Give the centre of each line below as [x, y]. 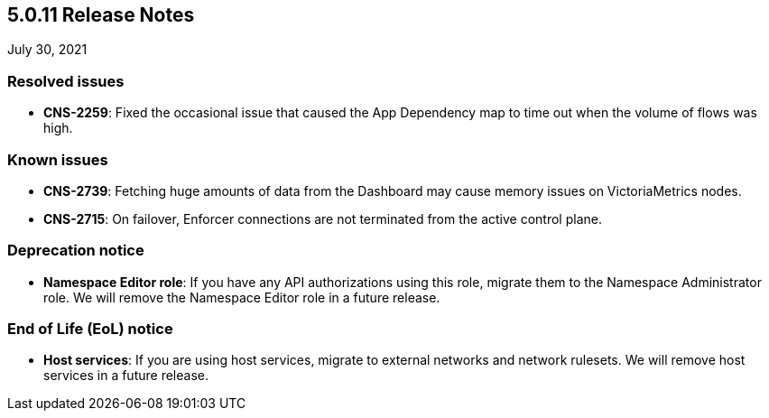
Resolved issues [66, 81]
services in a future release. [126, 376]
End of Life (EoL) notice [90, 329]
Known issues [58, 159]
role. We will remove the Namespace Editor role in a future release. [242, 297]
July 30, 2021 [47, 50]
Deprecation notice [76, 251]
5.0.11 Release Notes [101, 15]
